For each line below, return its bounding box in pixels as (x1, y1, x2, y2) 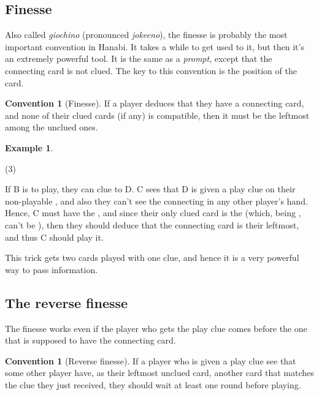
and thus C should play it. (5, 230, 104, 243)
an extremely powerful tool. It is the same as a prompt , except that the (5, 52, 272, 65)
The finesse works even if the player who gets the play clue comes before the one (5, 322, 307, 334)
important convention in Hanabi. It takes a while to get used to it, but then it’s (5, 40, 304, 53)
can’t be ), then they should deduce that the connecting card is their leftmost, (5, 218, 299, 231)
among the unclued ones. (5, 121, 98, 134)
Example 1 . (5, 141, 53, 154)
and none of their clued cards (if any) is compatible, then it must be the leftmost (5, 108, 310, 121)
